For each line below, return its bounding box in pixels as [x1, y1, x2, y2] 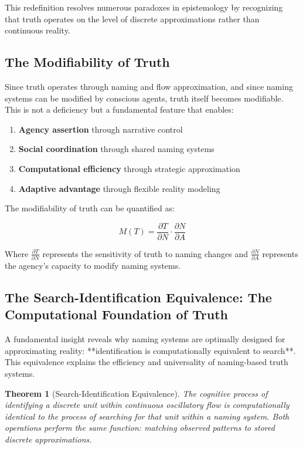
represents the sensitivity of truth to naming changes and [42, 247, 248, 259]
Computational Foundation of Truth [5, 305, 229, 323]
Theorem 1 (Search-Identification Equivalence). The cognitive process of [5, 387, 268, 399]
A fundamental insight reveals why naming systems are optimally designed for [5, 333, 285, 345]
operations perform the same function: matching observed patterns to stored [5, 421, 275, 434]
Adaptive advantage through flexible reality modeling [18, 182, 220, 194]
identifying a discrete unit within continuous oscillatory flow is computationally [5, 399, 290, 411]
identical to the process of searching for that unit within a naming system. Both [5, 410, 290, 422]
